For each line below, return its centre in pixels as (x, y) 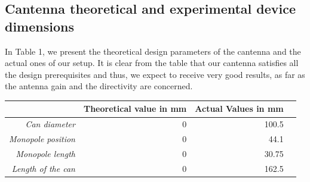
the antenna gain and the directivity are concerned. (99, 86)
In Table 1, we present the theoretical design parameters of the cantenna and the (153, 51)
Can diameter (50, 124)
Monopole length (45, 153)
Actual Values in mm (239, 109)
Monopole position (42, 139)
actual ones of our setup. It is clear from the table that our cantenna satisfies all (152, 63)
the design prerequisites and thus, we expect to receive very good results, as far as (155, 74)
